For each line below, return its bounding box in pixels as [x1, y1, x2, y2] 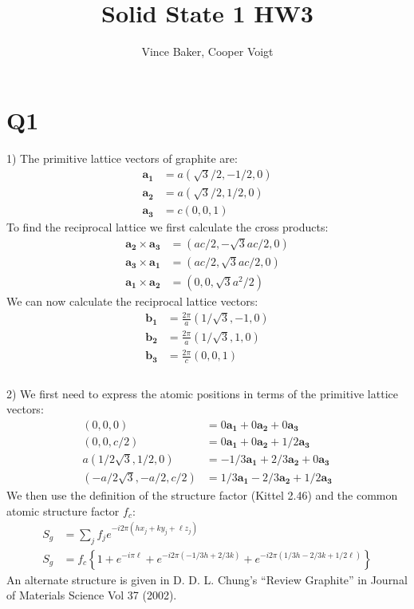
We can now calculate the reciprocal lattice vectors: [6, 293, 258, 310]
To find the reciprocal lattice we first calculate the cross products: [6, 219, 329, 235]
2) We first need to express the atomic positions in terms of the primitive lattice [6, 385, 398, 401]
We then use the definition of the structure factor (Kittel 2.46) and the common [6, 487, 398, 504]
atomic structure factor [6, 502, 120, 519]
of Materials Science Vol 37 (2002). [6, 587, 177, 603]
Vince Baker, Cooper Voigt [141, 43, 274, 60]
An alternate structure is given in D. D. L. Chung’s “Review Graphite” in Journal [6, 571, 408, 587]
